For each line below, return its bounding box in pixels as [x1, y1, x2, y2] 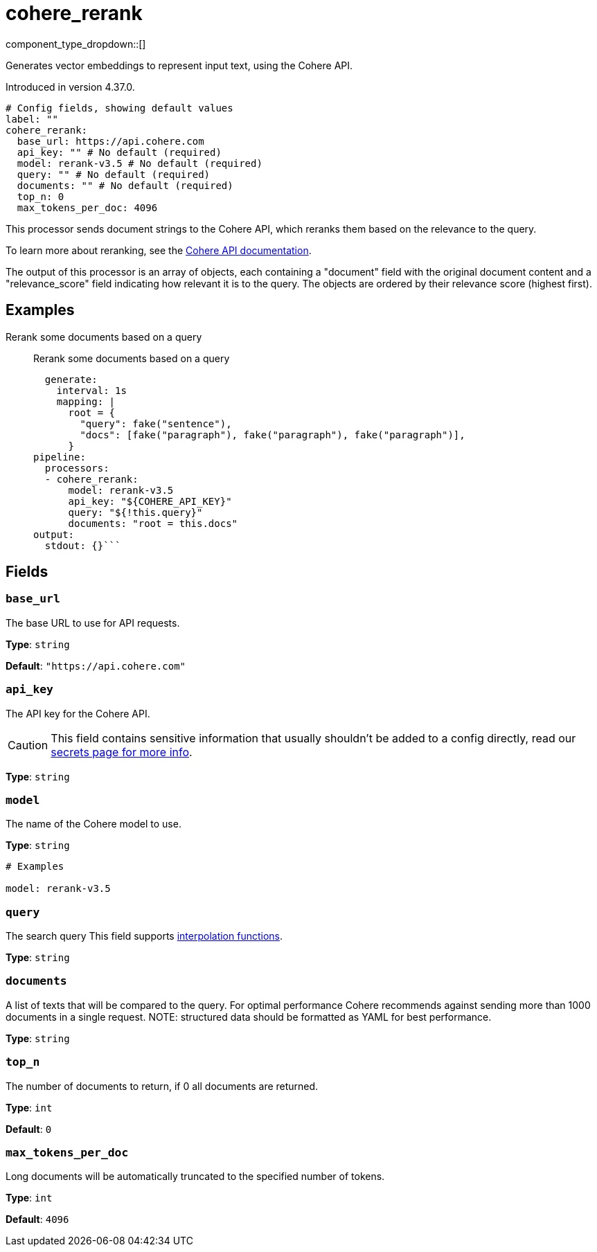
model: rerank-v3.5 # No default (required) [17, 157, 262, 169]
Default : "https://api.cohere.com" [6, 659, 186, 672]
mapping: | [56, 395, 116, 407]
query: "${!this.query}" [68, 506, 203, 518]
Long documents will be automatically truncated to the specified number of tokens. [6, 1170, 385, 1183]
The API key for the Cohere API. [6, 707, 150, 719]
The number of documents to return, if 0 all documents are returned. [6, 1080, 319, 1092]
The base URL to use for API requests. [6, 616, 180, 629]
